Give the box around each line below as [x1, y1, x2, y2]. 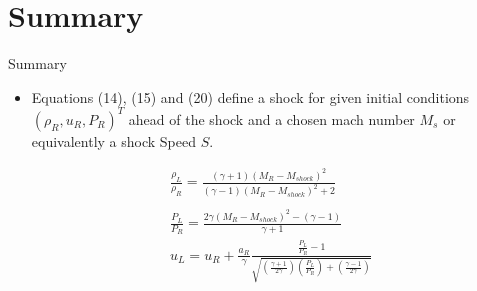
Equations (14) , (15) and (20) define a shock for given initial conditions [31, 86, 470, 107]
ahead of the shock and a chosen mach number [128, 108, 415, 129]
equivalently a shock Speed [31, 130, 196, 151]
